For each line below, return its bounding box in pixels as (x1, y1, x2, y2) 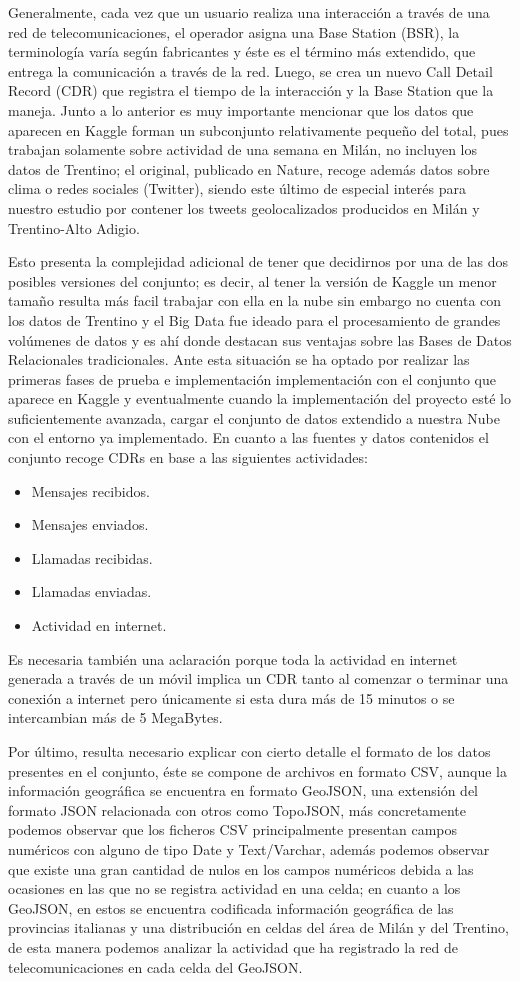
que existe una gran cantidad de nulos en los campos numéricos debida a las (8, 858, 474, 879)
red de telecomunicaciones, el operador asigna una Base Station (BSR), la (8, 21, 460, 42)
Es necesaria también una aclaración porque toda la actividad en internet (8, 648, 458, 669)
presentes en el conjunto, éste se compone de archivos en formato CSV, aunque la (8, 760, 507, 781)
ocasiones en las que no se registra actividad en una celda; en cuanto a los (8, 878, 461, 899)
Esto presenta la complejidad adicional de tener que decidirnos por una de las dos (8, 251, 509, 272)
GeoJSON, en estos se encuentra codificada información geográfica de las (8, 897, 454, 918)
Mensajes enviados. (31, 514, 149, 535)
